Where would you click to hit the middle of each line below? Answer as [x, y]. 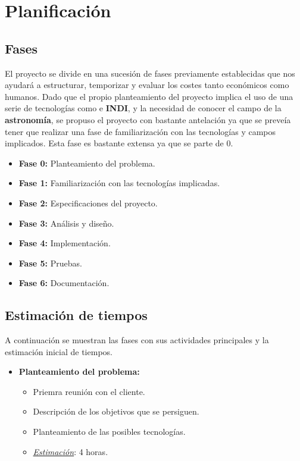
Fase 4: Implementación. [65, 243]
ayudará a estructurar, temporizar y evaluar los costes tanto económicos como [147, 85]
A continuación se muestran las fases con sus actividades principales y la [137, 340]
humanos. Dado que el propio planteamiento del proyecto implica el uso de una [149, 96]
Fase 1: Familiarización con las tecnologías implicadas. [119, 183]
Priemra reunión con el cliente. [89, 391]
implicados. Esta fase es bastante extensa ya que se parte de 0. [119, 143]
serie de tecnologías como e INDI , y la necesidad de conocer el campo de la [143, 108]
